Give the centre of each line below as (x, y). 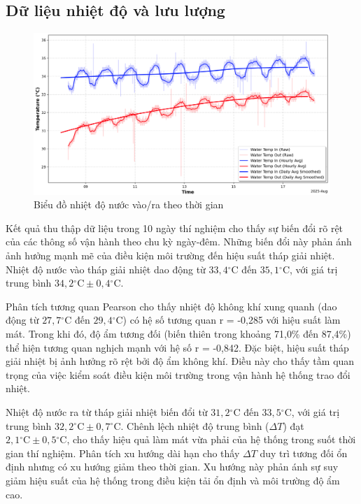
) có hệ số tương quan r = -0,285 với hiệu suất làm (232, 320)
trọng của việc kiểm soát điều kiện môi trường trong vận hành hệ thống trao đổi (178, 374)
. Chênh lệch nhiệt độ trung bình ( (195, 425)
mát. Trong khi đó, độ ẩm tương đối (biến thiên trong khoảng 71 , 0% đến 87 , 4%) (178, 333)
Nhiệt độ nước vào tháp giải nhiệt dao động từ (106, 269)
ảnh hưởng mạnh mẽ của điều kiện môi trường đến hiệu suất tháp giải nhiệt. (170, 255)
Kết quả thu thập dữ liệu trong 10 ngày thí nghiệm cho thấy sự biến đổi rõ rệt (175, 228)
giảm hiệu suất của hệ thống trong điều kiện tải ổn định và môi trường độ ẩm (173, 480)
